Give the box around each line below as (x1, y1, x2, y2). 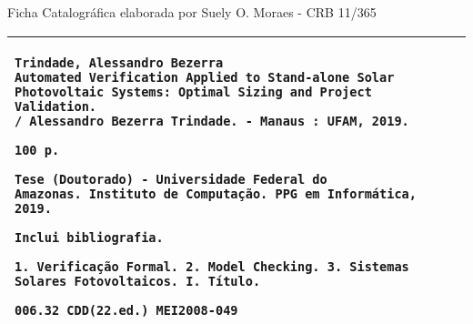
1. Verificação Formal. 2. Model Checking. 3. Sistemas (15, 258, 409, 274)
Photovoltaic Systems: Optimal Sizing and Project (15, 84, 372, 99)
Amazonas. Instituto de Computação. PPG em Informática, (15, 186, 417, 201)
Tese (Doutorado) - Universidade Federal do (15, 171, 327, 187)
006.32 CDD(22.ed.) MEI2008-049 (15, 302, 238, 318)
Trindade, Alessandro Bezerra (15, 55, 224, 70)
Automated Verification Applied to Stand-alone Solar (15, 69, 395, 85)
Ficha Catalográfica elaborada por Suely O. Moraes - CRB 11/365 (7, 3, 377, 21)
